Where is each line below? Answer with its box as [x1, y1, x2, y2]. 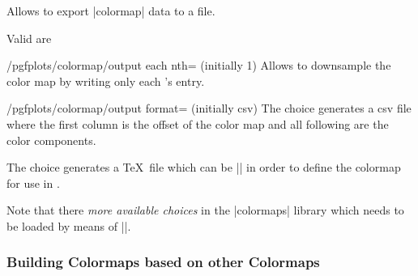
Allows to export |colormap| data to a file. [6, 2, 215, 19]
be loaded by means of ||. [6, 217, 131, 234]
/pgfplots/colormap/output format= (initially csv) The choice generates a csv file [6, 100, 412, 117]
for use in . [6, 174, 60, 191]
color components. [6, 131, 96, 148]
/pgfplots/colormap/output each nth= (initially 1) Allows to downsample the [6, 57, 391, 74]
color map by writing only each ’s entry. [6, 72, 205, 89]
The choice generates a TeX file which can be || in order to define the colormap [6, 159, 401, 176]
